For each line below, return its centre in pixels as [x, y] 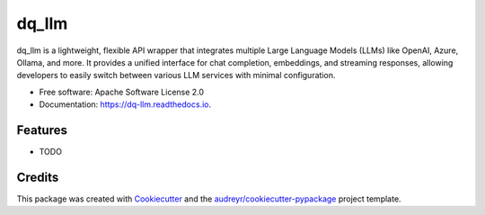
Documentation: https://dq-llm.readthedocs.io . [125, 104]
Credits [38, 177]
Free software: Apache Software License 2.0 [122, 92]
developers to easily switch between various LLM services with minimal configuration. [176, 76]
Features [42, 130]
